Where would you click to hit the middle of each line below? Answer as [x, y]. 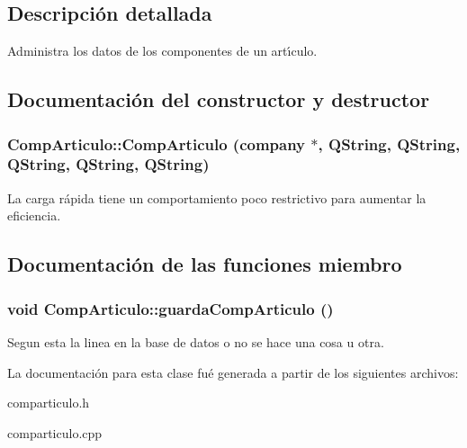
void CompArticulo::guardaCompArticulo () [171, 308]
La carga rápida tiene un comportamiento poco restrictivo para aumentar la [217, 197]
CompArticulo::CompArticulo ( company [157, 143]
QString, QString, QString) [108, 164]
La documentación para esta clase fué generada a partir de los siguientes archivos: [233, 372]
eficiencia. [34, 215]
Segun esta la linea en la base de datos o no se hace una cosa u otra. [196, 341]
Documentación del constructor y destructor [219, 99]
